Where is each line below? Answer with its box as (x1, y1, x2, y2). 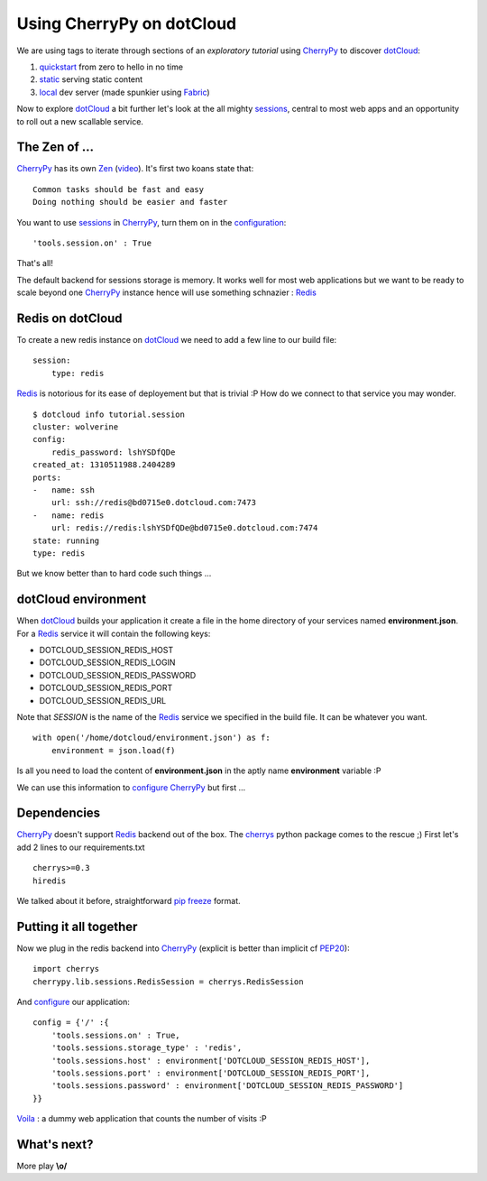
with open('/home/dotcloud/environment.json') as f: (32, 733, 271, 743)
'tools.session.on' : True (32, 237, 152, 248)
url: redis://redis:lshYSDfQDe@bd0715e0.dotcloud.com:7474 (51, 523, 318, 533)
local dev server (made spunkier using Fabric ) (39, 87, 211, 97)
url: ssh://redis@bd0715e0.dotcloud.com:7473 (51, 497, 257, 508)
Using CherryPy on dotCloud (16, 14, 237, 33)
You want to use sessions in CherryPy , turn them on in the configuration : (16, 217, 287, 227)
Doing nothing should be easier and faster (32, 197, 228, 208)
